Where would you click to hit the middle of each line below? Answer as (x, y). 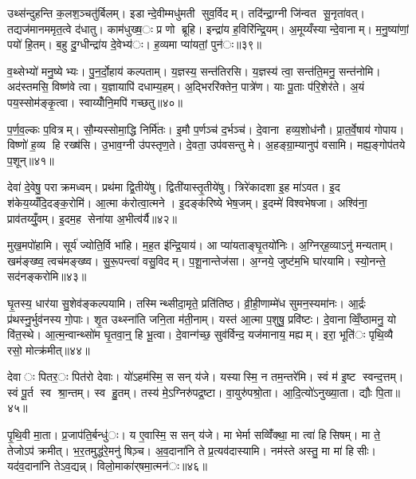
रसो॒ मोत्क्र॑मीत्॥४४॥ (49, 349)
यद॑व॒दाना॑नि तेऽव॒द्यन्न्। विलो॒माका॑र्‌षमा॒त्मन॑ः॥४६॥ (107, 466)
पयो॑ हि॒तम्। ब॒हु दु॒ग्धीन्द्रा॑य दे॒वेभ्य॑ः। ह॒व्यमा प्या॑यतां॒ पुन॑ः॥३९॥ (135, 44)
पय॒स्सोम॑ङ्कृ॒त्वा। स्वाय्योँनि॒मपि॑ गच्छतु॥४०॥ (95, 102)
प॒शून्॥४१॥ (31, 160)
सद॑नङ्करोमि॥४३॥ (47, 276)
